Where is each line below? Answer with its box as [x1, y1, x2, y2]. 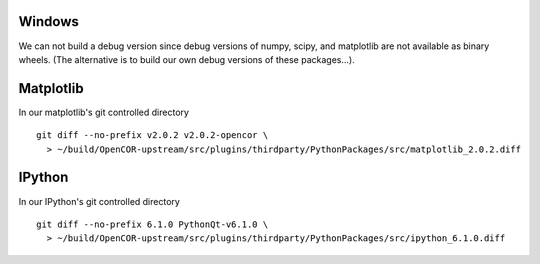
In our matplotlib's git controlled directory [18, 106, 190, 118]
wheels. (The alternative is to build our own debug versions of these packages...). [18, 53, 355, 65]
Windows [18, 13, 79, 30]
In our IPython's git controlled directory [18, 195, 180, 207]
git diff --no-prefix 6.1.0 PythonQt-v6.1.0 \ [36, 218, 269, 230]
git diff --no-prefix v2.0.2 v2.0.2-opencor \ [36, 130, 269, 141]
